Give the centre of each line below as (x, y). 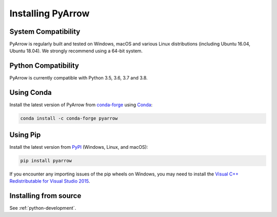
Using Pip (25, 135)
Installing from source (45, 196)
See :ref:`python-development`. (43, 208)
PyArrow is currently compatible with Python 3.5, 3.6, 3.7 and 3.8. (79, 78)
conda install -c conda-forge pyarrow (69, 119)
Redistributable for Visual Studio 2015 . (50, 181)
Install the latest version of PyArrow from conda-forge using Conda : (81, 105)
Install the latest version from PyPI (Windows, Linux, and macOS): (79, 147)
